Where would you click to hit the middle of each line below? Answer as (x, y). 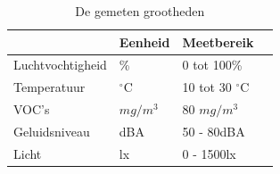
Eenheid (144, 41)
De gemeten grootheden (140, 11)
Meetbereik (218, 41)
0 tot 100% (212, 65)
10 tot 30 (207, 87)
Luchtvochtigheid (60, 65)
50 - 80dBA (214, 131)
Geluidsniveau (52, 131)
